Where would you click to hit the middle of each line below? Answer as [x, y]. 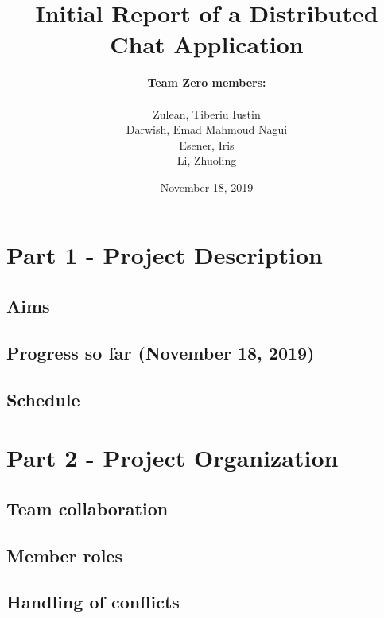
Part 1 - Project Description [165, 255]
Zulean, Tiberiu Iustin [207, 113]
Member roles [64, 555]
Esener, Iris [207, 144]
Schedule [43, 399]
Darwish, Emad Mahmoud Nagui [207, 129]
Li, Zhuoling [207, 160]
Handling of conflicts [93, 602]
